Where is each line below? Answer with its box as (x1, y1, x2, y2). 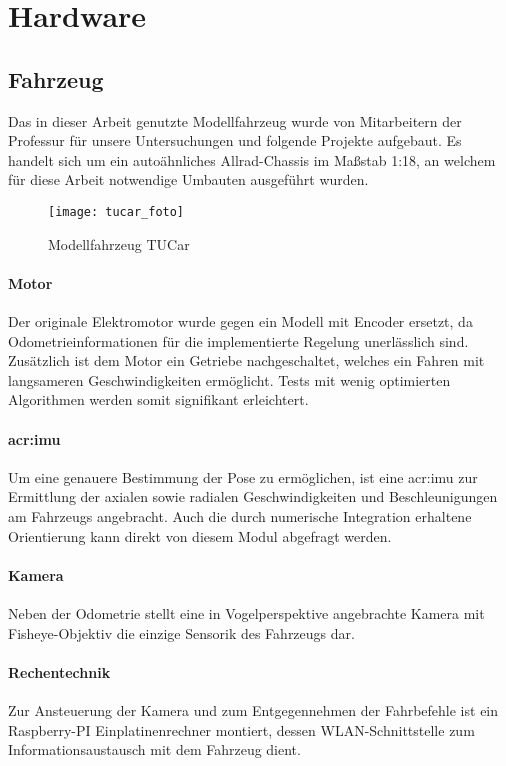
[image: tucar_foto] (48, 204, 185, 219)
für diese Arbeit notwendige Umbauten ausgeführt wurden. (8, 169, 369, 190)
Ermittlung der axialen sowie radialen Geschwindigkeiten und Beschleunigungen (8, 486, 498, 507)
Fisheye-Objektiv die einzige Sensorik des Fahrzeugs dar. (8, 622, 355, 643)
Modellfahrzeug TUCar (48, 233, 190, 254)
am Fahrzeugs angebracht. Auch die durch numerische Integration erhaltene (8, 505, 472, 526)
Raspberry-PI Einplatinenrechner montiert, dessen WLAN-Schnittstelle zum (8, 719, 475, 740)
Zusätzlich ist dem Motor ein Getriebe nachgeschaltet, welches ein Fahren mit (8, 350, 485, 371)
